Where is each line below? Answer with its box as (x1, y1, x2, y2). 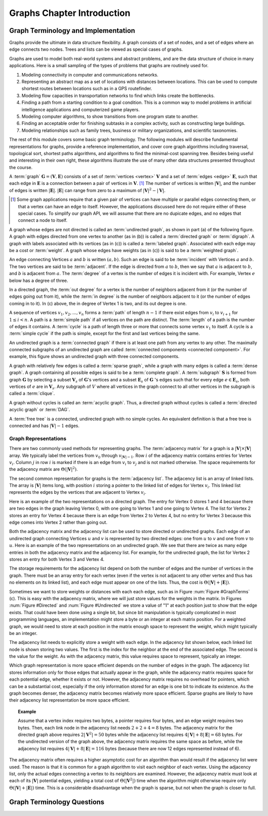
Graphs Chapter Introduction (9, 7, 131, 18)
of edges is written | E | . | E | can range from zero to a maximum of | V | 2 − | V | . (9, 187, 166, 193)
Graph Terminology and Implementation (9, 26, 135, 35)
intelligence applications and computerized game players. (21, 106, 140, 112)
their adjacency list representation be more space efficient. (9, 697, 130, 703)
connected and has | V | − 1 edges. (9, 423, 79, 429)
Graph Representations (9, 435, 67, 442)
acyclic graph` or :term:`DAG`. (9, 407, 70, 413)
